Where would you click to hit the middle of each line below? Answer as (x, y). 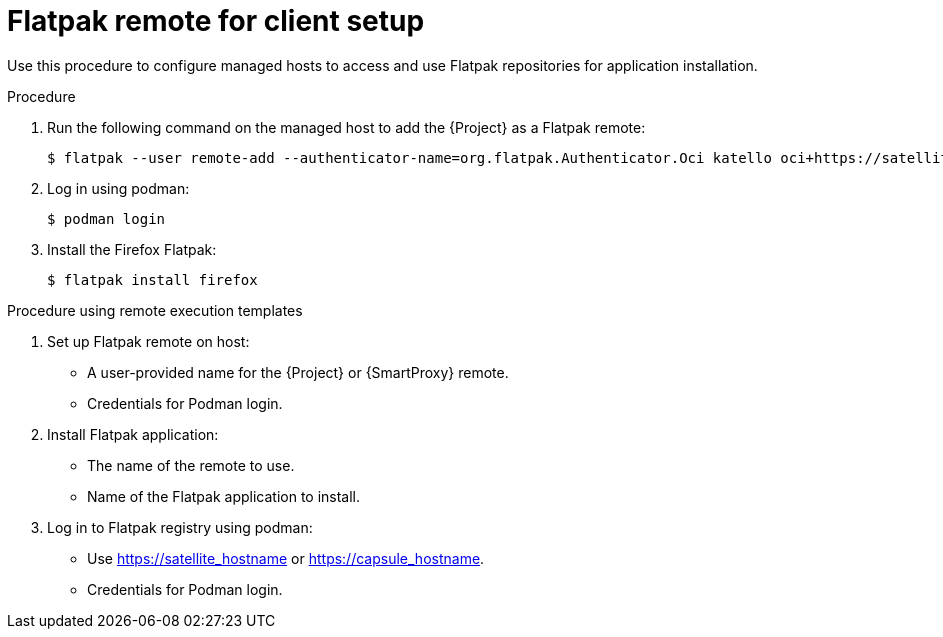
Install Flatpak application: (133, 434)
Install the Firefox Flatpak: (132, 249)
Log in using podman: (118, 188)
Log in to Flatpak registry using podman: (180, 527)
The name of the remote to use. (191, 465)
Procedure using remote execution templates (155, 310)
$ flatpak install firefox (152, 279)
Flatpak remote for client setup (216, 21)
